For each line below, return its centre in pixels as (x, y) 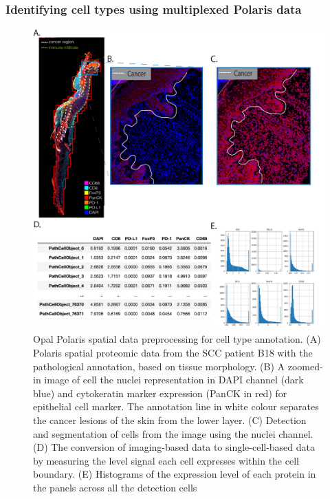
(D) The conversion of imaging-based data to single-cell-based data (174, 447)
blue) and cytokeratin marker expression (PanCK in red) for (160, 393)
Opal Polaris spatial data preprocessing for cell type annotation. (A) (177, 339)
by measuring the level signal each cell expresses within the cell (166, 460)
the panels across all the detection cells (115, 488)
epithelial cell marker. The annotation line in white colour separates (176, 406)
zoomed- (305, 366)
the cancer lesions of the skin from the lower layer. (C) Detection (170, 420)
